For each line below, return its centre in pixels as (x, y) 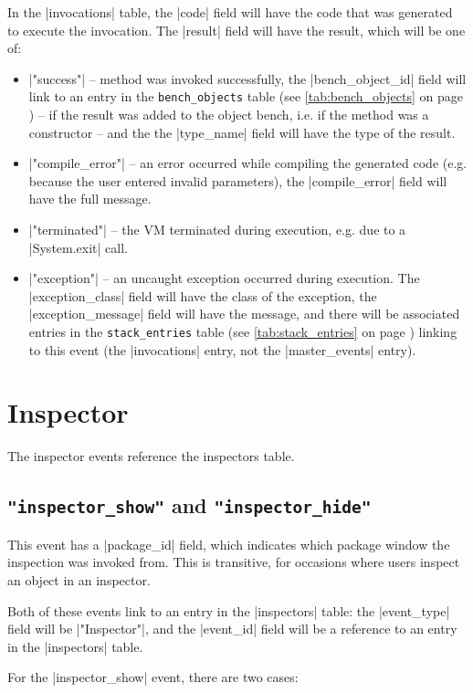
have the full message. (90, 199)
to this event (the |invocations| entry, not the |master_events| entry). (222, 349)
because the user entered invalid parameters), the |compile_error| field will (238, 180)
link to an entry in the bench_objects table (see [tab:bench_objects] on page (246, 96)
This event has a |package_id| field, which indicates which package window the (229, 544)
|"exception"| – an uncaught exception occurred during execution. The (224, 278)
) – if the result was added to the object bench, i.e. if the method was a (229, 115)
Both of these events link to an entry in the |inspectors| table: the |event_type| (229, 610)
